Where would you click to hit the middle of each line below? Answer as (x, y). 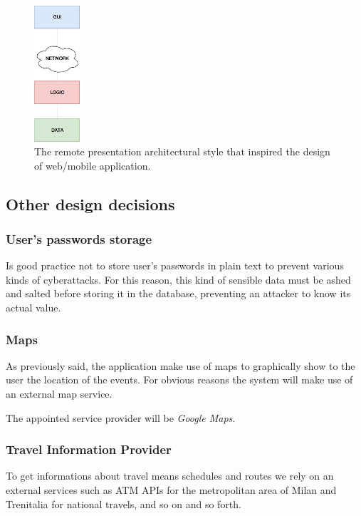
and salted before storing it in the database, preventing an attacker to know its (178, 293)
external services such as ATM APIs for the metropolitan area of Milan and (171, 490)
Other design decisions (90, 203)
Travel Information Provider (89, 449)
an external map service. (59, 394)
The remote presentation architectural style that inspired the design (182, 151)
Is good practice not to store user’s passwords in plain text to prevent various (175, 265)
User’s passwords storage (79, 239)
